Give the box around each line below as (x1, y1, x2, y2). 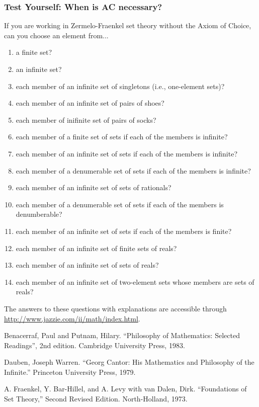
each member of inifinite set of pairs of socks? (16, 114, 156, 125)
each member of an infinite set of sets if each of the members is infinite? (16, 148, 238, 158)
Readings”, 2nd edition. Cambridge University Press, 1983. (4, 340, 185, 350)
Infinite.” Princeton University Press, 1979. (4, 366, 136, 377)
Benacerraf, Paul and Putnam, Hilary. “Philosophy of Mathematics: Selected (4, 330, 240, 341)
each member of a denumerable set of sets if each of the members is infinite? (16, 165, 251, 176)
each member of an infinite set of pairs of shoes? (16, 98, 164, 108)
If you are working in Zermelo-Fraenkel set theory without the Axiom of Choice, (4, 20, 251, 31)
